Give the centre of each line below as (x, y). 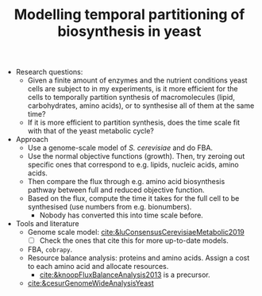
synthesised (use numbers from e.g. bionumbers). (110, 207)
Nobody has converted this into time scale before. (121, 215)
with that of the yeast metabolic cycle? (91, 131)
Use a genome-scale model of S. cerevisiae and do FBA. (120, 148)
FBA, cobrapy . (50, 250)
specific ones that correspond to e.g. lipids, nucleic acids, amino (133, 165)
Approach (32, 140)
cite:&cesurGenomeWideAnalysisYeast (91, 283)
